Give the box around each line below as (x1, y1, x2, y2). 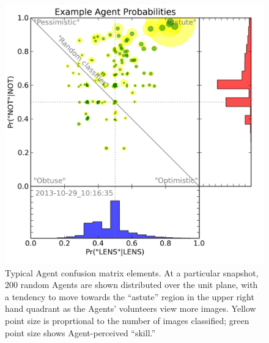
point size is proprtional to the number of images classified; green (5, 314, 249, 326)
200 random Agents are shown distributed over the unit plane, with (5, 278, 258, 291)
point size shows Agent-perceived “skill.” (5, 326, 156, 339)
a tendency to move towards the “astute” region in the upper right (5, 290, 254, 303)
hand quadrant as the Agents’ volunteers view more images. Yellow (5, 302, 256, 315)
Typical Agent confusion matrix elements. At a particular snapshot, (5, 266, 259, 279)
